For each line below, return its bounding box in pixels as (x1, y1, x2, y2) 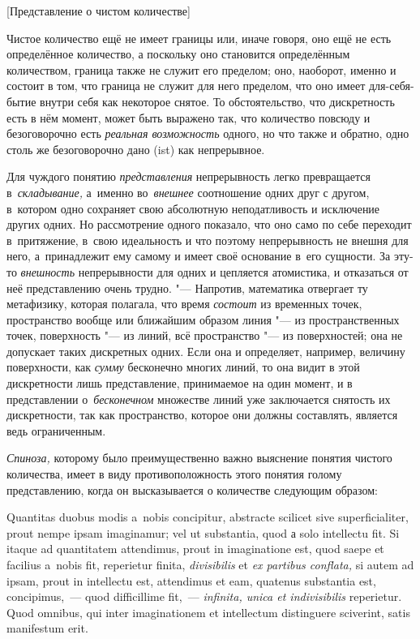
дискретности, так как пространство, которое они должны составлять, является (6, 406, 398, 423)
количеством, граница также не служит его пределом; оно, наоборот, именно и (6, 61, 396, 78)
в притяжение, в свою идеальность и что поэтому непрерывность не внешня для (6, 231, 409, 248)
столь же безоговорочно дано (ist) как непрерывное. (6, 140, 265, 157)
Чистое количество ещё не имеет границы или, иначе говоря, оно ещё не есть (6, 29, 392, 46)
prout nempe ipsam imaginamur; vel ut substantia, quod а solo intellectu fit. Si (6, 524, 400, 541)
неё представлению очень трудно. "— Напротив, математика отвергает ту (6, 279, 368, 296)
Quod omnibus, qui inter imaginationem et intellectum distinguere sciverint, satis (6, 603, 410, 620)
